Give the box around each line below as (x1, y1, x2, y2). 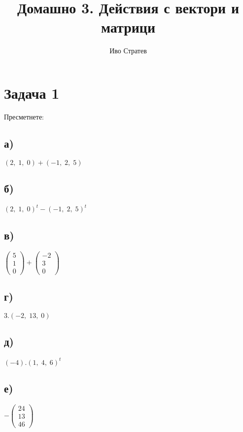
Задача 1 (4, 82, 60, 103)
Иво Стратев (109, 45, 147, 56)
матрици (101, 17, 156, 37)
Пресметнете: (4, 111, 44, 121)
